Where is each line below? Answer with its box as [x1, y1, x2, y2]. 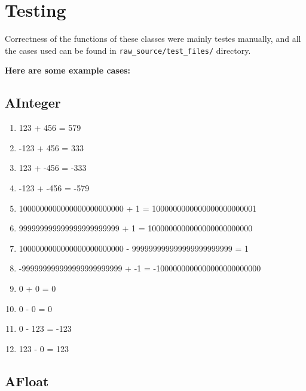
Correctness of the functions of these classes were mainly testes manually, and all [5, 32, 301, 45]
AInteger [5, 93, 61, 112]
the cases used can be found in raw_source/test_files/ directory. [5, 44, 251, 56]
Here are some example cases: [5, 64, 130, 77]
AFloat [5, 371, 49, 390]
